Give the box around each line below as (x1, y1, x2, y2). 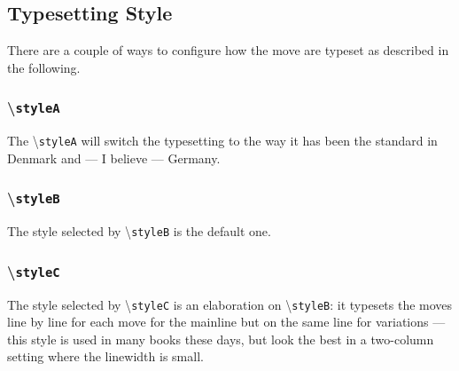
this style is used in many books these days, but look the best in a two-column (7, 329, 434, 348)
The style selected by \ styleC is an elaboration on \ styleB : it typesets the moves (7, 295, 453, 313)
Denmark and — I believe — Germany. (7, 148, 221, 167)
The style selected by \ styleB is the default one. (7, 222, 271, 241)
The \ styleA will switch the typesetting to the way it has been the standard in (7, 131, 438, 150)
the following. (7, 58, 81, 76)
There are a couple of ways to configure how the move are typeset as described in (7, 41, 449, 59)
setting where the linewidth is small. (7, 347, 204, 366)
